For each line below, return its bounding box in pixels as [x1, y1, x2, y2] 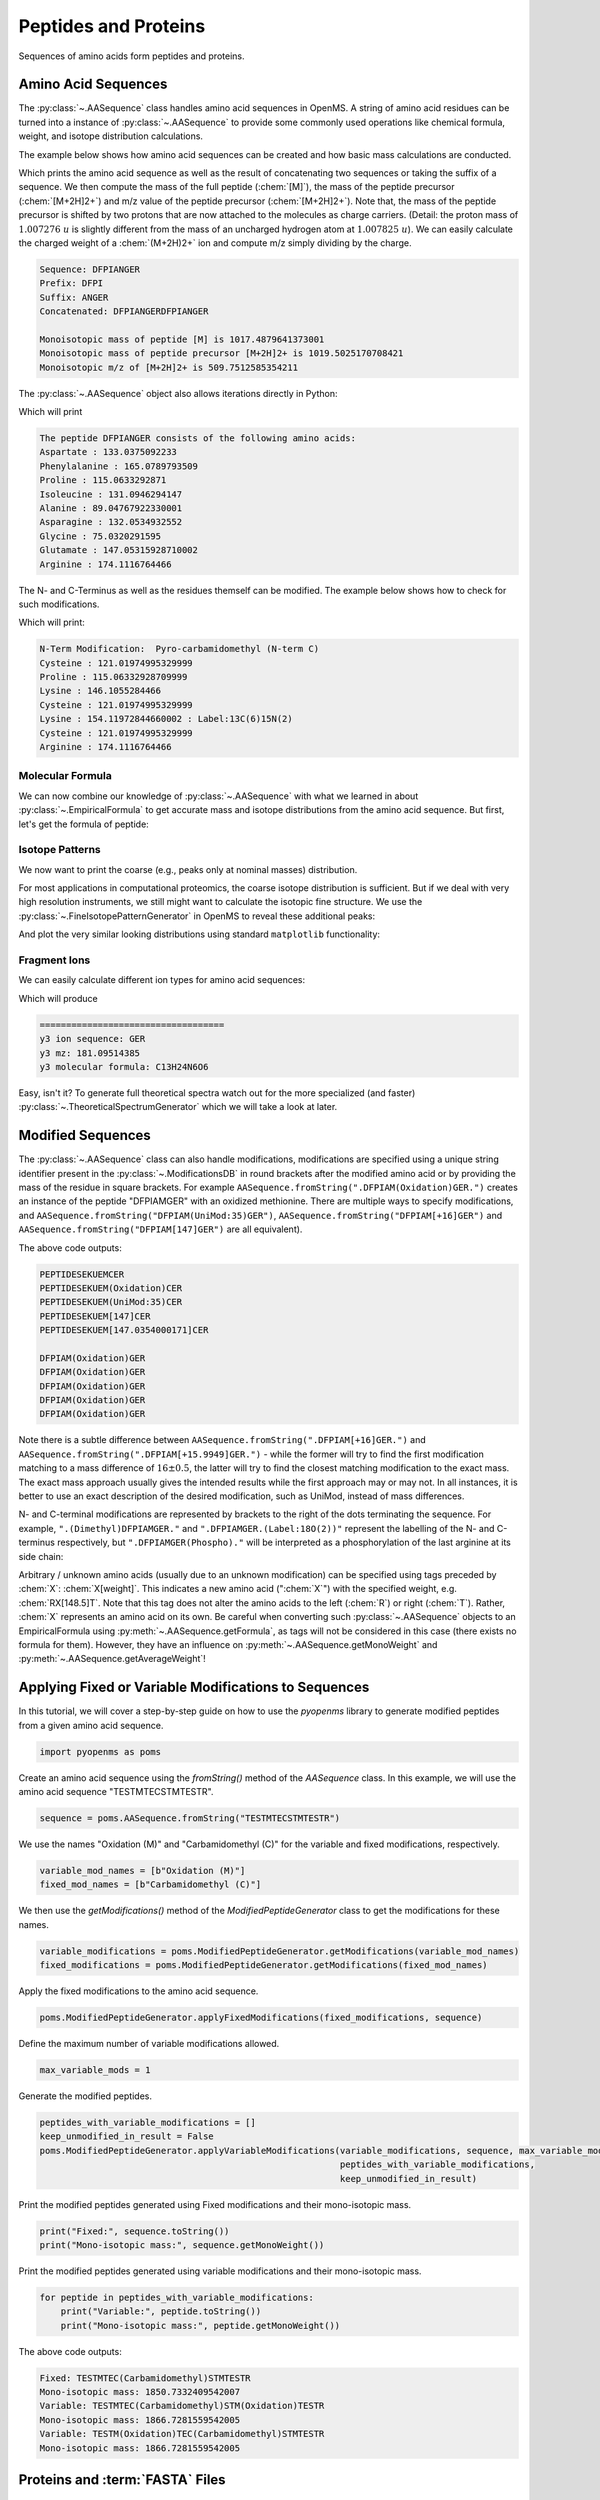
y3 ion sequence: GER [39, 1033, 146, 1045]
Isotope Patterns [18, 843, 101, 857]
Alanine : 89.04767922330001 [39, 503, 183, 514]
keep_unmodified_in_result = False [39, 2131, 214, 2142]
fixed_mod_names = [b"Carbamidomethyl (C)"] [39, 1879, 262, 1890]
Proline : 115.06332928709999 [39, 671, 188, 683]
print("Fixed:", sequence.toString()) [39, 2225, 230, 2237]
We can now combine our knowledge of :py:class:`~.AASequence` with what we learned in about [18, 790, 419, 802]
